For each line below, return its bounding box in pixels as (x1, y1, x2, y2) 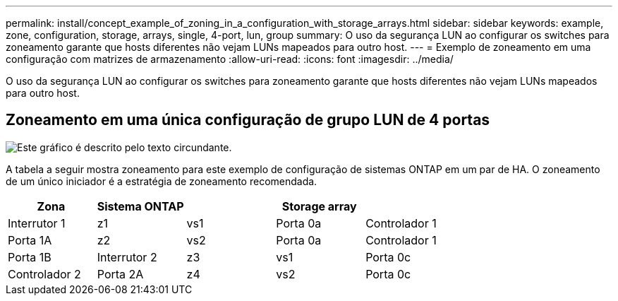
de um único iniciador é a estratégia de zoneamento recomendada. (6, 175, 317, 187)
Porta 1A (8, 232, 52, 247)
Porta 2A (97, 266, 144, 281)
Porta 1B (8, 249, 51, 264)
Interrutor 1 (8, 216, 66, 230)
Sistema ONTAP (97, 199, 184, 213)
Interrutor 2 (97, 249, 157, 264)
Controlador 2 (8, 266, 81, 281)
